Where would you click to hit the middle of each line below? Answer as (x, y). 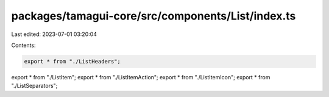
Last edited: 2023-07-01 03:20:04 (54, 34)
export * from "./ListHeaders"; (73, 61)
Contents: (23, 45)
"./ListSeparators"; (34, 86)
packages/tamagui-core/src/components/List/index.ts (154, 16)
